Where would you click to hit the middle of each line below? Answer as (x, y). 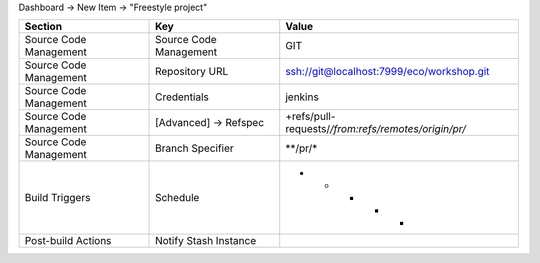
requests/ (308, 129)
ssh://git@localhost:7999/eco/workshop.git (387, 72)
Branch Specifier (194, 148)
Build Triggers (57, 198)
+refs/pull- (310, 117)
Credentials (182, 97)
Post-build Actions (68, 241)
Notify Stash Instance (206, 241)
